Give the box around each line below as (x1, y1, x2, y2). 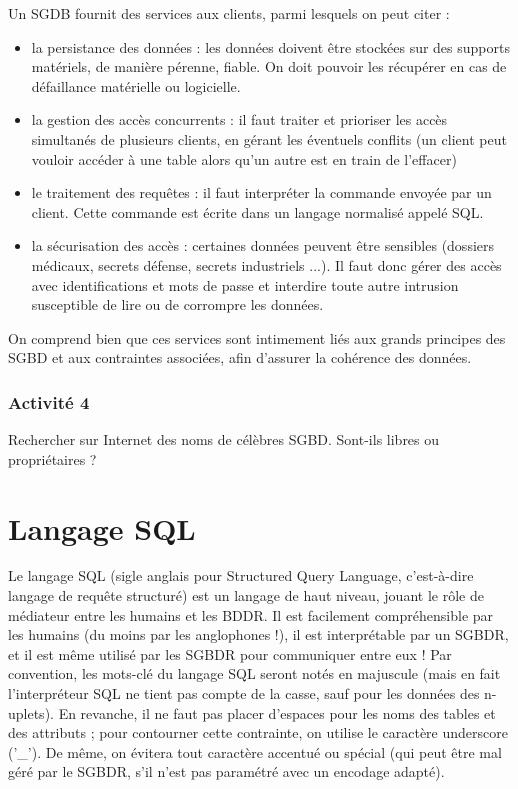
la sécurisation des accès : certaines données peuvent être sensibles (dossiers (31, 235, 495, 256)
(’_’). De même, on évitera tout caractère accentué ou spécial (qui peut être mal (8, 741, 502, 762)
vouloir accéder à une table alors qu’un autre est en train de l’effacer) (31, 148, 457, 169)
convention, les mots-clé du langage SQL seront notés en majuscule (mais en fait (8, 663, 501, 684)
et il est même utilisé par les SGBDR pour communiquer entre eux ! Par (8, 643, 452, 664)
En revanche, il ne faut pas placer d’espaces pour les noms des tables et (58, 702, 496, 723)
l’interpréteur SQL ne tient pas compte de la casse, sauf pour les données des (8, 683, 480, 703)
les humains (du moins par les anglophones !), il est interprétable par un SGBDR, (8, 624, 509, 645)
